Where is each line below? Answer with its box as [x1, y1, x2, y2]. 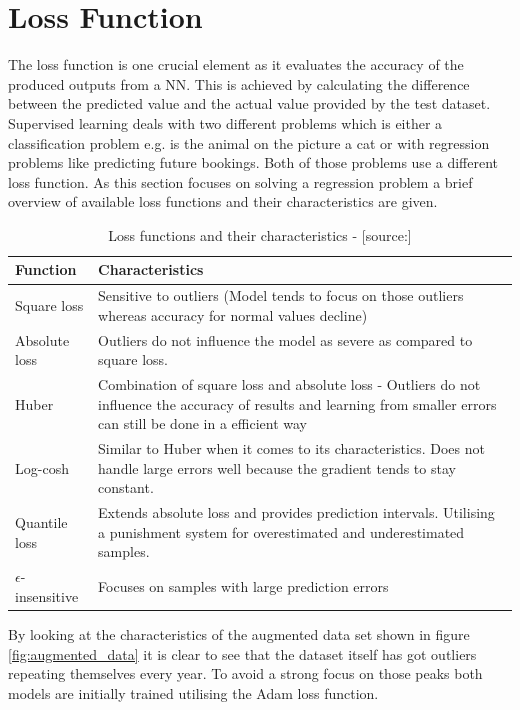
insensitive [15, 585, 79, 606]
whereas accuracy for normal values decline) [98, 304, 368, 325]
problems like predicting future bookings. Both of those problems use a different [8, 152, 499, 173]
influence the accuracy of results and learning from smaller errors [98, 393, 497, 414]
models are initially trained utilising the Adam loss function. [8, 682, 379, 703]
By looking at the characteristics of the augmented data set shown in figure [8, 623, 470, 644]
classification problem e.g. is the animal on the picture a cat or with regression [8, 132, 490, 153]
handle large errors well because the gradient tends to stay [98, 457, 456, 478]
